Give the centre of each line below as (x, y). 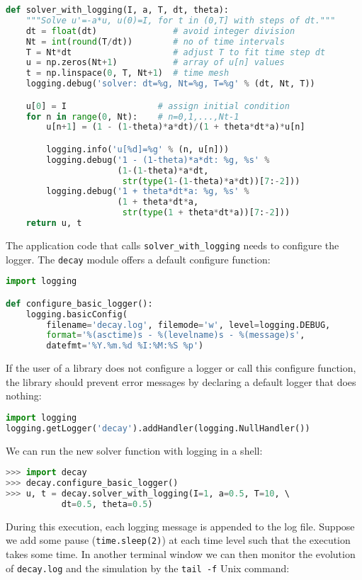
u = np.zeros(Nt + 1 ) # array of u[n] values (155, 63)
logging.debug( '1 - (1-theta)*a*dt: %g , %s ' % (158, 160)
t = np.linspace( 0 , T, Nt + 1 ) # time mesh (128, 73)
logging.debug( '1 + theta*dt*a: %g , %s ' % (148, 192)
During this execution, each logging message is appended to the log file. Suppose (180, 526)
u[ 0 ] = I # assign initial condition (158, 106)
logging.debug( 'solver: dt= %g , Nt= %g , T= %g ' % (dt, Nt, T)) (170, 84)
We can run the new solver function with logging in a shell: (134, 450)
